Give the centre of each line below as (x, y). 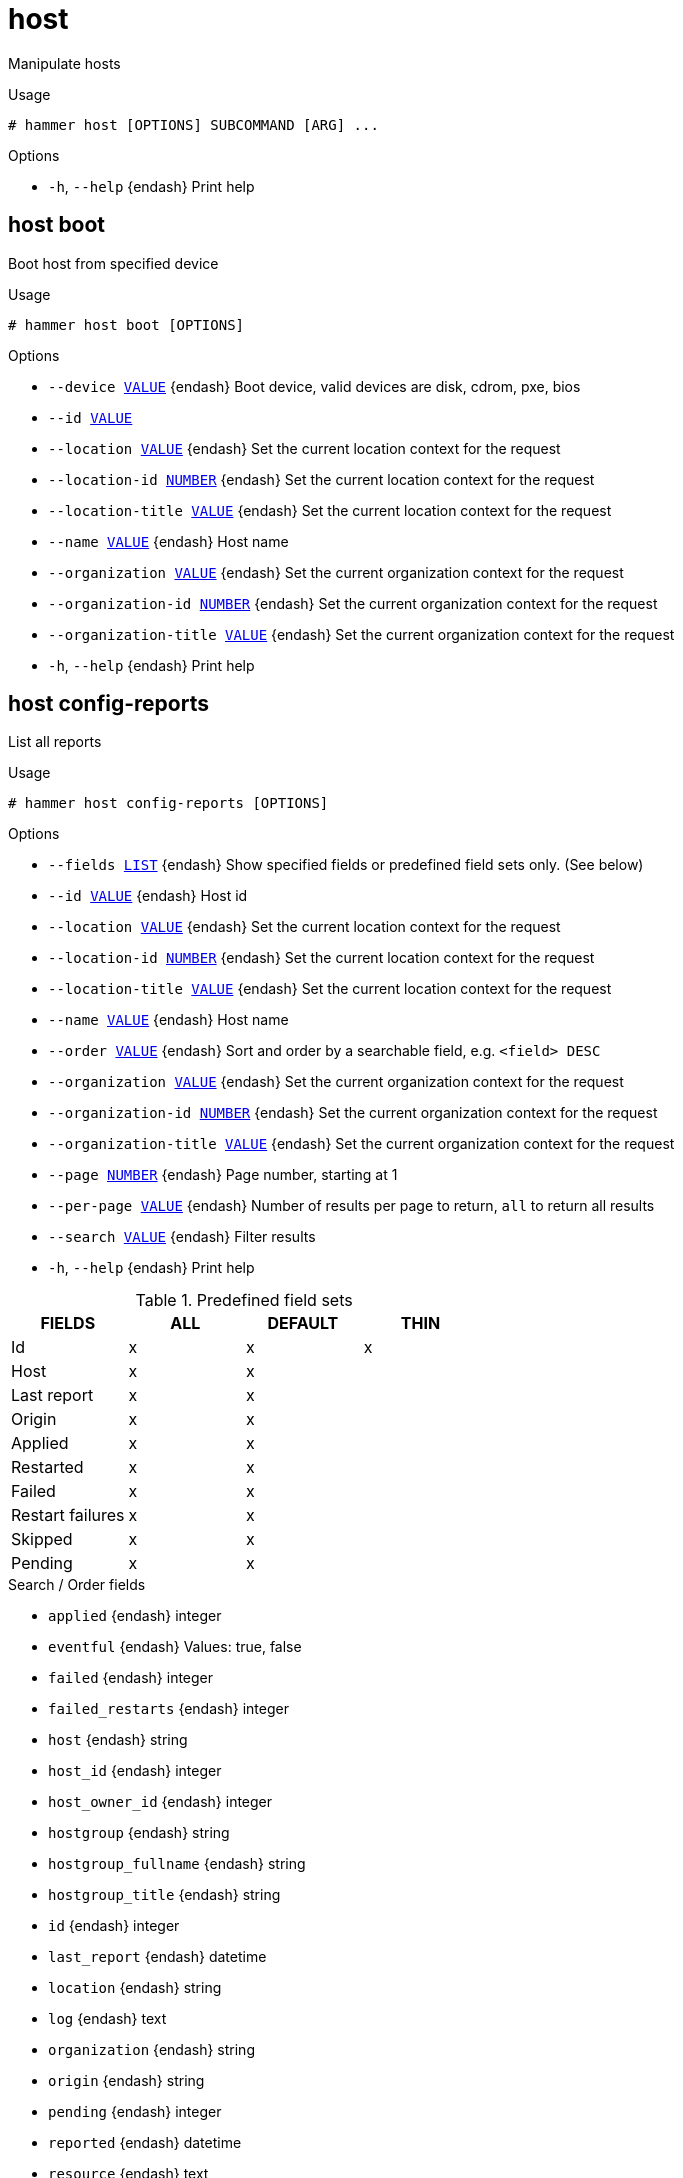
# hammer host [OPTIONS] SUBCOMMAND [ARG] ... (193, 124)
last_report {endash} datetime (157, 1957)
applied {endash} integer (135, 1616)
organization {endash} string (151, 2050)
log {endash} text (107, 2019)
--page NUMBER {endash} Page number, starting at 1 (223, 1175)
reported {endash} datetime (145, 2143)
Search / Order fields (77, 1585)
